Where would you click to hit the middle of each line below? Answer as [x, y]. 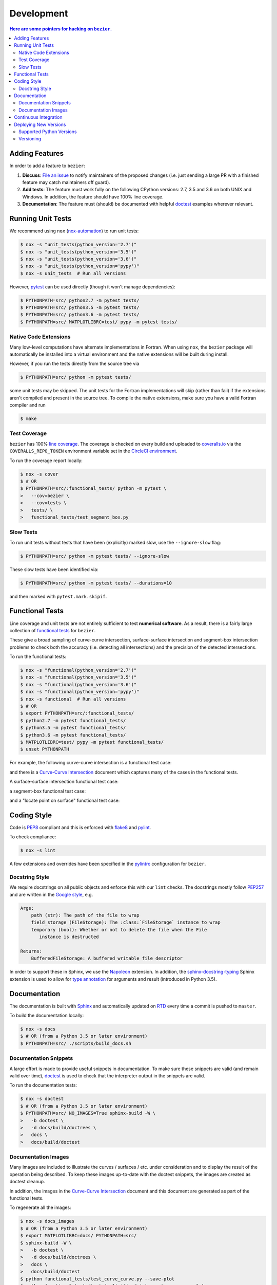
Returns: [31, 951]
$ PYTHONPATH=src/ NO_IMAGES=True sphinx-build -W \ [88, 1113]
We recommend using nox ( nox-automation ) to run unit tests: [74, 231]
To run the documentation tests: [43, 1085]
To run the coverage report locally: [46, 461]
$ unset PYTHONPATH [45, 749]
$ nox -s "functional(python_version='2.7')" [78, 670]
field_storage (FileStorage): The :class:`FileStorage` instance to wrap [126, 922]
